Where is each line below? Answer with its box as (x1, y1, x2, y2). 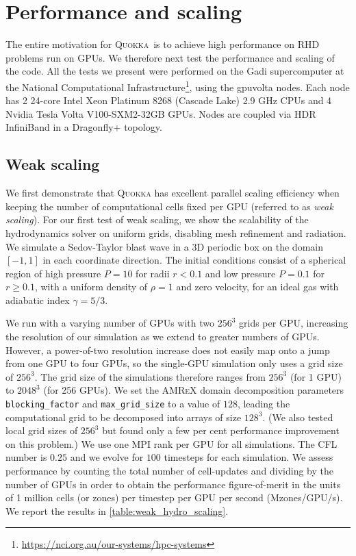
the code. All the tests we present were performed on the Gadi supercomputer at (5, 64, 344, 78)
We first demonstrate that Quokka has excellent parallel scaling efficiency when (5, 186, 340, 200)
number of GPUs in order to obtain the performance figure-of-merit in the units (5, 477, 341, 491)
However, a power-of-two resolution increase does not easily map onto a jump (5, 342, 330, 357)
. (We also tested (262, 409, 333, 424)
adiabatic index (5, 292, 70, 307)
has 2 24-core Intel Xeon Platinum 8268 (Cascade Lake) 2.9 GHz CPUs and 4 (5, 93, 332, 108)
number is (5, 450, 47, 464)
